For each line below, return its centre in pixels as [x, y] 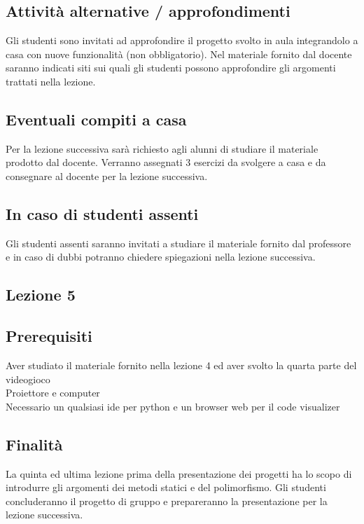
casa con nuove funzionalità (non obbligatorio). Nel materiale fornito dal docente [179, 54]
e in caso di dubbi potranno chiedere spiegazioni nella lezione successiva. [161, 257]
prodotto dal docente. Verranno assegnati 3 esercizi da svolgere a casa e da [166, 162]
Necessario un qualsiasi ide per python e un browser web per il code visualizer [173, 406]
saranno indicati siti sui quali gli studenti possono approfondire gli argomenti [171, 68]
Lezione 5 [41, 295]
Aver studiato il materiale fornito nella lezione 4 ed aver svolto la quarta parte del [181, 365]
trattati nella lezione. [51, 81]
